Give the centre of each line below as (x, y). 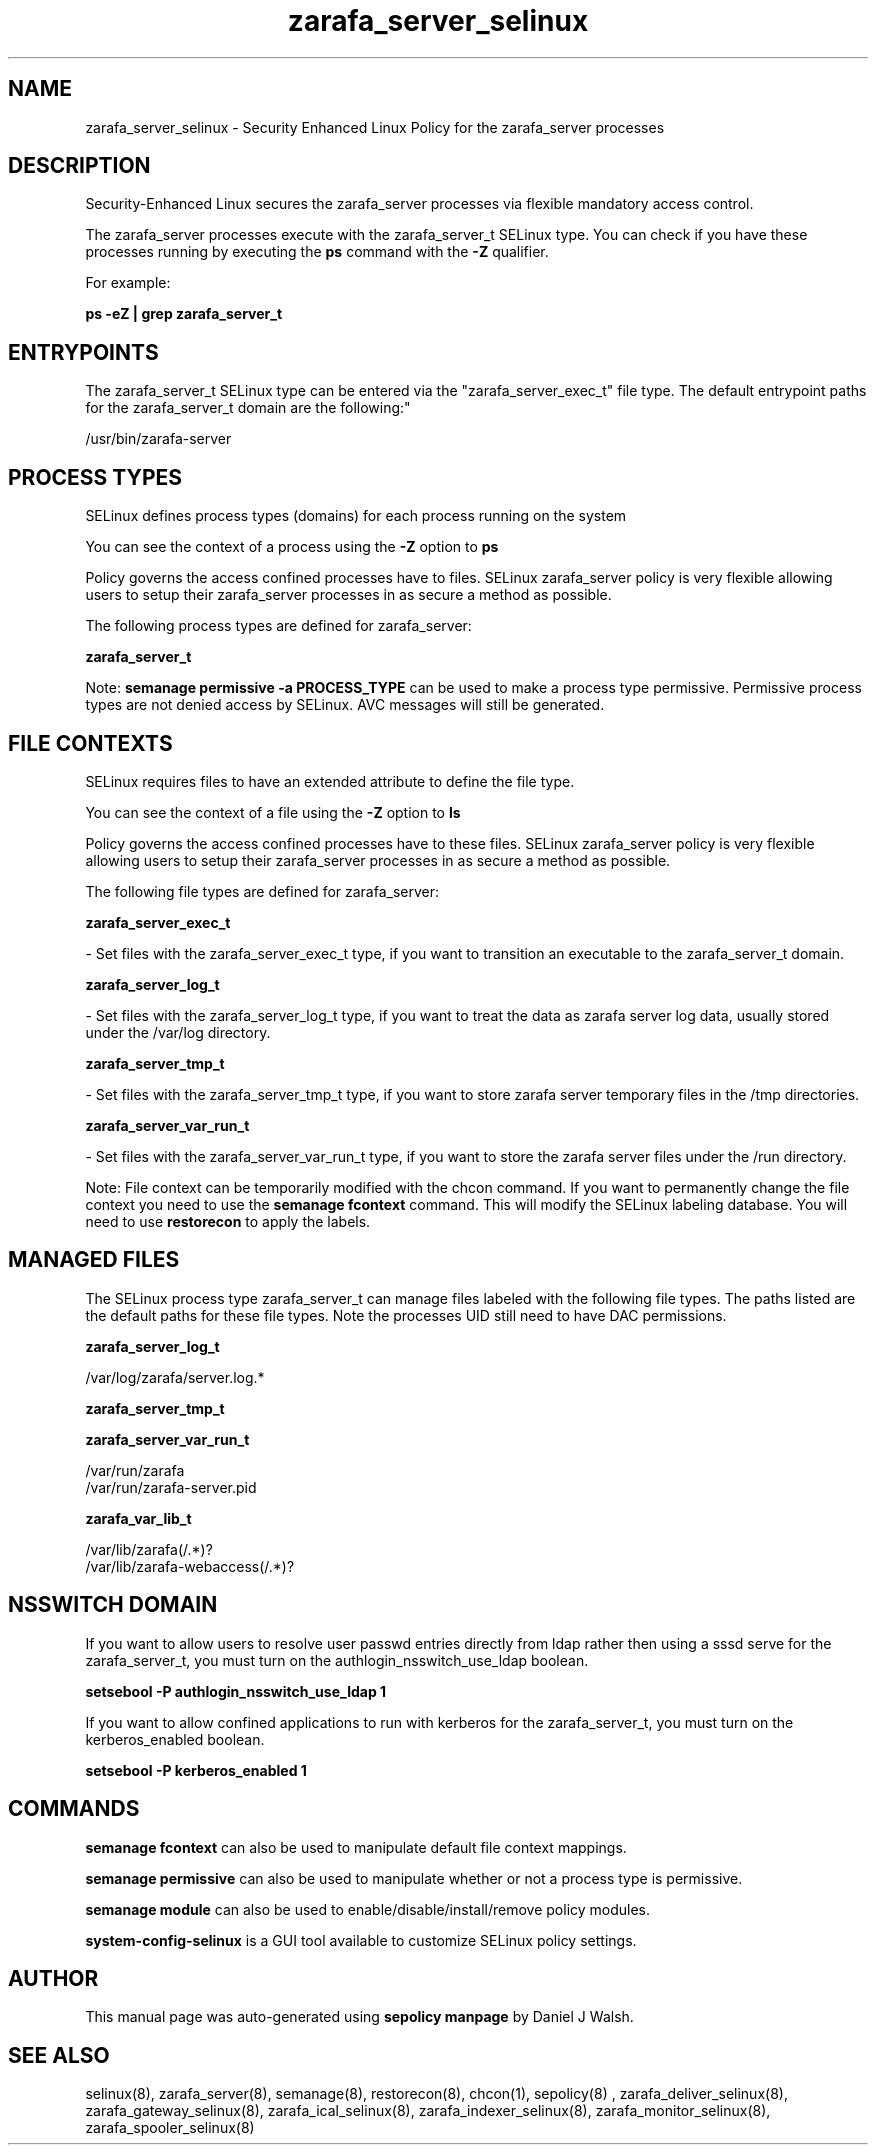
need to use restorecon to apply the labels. (228, 1221)
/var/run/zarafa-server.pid (171, 1487)
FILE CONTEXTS (90, 743)
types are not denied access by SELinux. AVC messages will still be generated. (345, 705)
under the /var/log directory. (178, 1032)
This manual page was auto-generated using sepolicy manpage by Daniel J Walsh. (359, 2017)
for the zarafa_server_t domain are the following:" (248, 408)
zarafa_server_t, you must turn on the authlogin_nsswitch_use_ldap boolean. (337, 1660)
